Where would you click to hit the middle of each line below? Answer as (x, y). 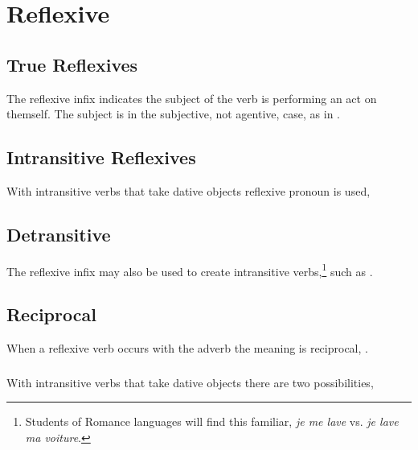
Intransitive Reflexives (101, 157)
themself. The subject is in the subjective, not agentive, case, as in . (173, 114)
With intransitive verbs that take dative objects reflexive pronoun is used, (189, 190)
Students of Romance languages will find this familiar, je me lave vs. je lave (212, 421)
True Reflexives (72, 64)
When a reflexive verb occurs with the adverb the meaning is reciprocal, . (187, 348)
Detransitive (59, 234)
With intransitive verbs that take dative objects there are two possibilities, (190, 382)
